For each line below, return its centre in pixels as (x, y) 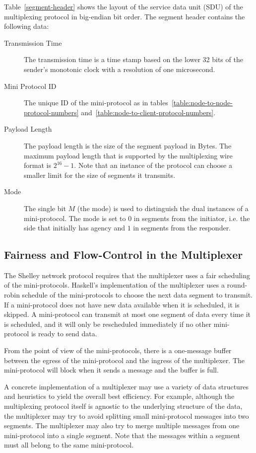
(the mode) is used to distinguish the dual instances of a (163, 208)
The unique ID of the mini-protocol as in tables (96, 103)
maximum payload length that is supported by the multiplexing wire (128, 155)
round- (237, 285)
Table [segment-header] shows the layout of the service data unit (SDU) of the (124, 6)
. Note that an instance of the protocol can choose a (153, 165)
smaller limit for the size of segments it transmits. (100, 175)
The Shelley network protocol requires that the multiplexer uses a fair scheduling (127, 275)
